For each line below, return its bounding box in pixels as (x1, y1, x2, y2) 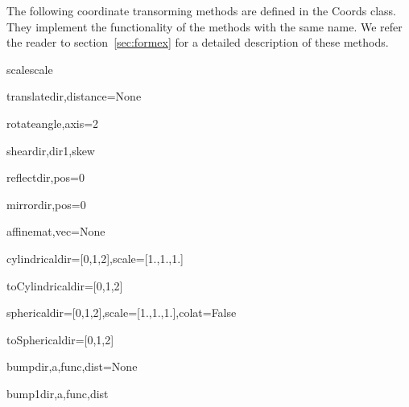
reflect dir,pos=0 (6, 169, 85, 186)
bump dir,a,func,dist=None (6, 358, 138, 375)
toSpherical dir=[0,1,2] (6, 331, 114, 347)
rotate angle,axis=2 (6, 114, 99, 131)
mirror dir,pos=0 (6, 195, 86, 212)
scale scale (6, 60, 53, 77)
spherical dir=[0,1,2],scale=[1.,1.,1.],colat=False (6, 304, 237, 321)
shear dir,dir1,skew (6, 142, 95, 158)
